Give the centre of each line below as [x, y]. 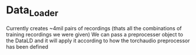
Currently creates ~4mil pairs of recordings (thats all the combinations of [94, 28]
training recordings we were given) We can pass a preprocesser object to [94, 34]
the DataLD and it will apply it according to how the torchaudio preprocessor [98, 41]
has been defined [27, 46]
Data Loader [32, 11]
